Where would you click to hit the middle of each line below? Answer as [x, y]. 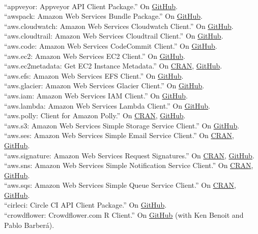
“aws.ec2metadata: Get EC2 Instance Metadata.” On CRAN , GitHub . [113, 66]
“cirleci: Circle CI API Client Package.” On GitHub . [85, 205]
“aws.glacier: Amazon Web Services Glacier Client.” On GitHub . [104, 86]
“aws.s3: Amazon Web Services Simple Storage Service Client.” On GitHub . [122, 125]
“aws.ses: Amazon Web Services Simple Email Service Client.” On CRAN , [119, 135]
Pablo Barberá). [29, 225]
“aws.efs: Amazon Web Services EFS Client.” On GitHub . [94, 75]
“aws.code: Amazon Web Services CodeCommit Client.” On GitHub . [111, 45]
